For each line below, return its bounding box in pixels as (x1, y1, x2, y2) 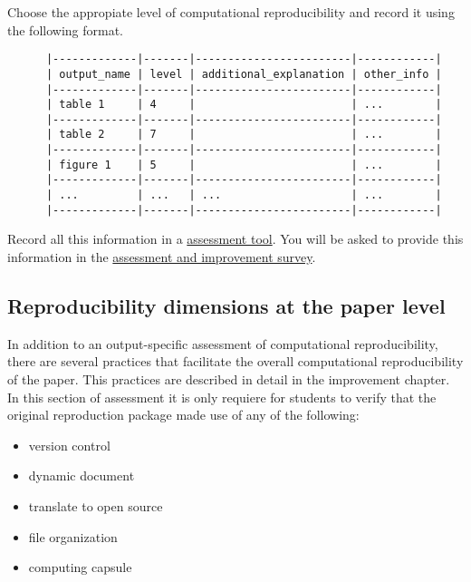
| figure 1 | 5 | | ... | (45, 158, 442, 171)
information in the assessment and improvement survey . (7, 247, 316, 266)
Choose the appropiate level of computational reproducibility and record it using (7, 3, 455, 21)
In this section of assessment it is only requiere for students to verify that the (7, 387, 437, 406)
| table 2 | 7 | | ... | (45, 128, 442, 141)
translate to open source (28, 496, 163, 515)
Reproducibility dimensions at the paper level (7, 291, 446, 319)
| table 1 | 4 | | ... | (45, 98, 442, 112)
